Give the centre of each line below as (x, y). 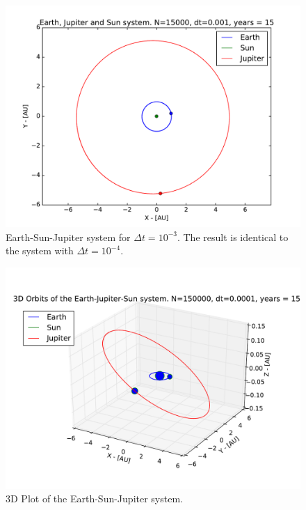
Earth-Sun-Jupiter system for (68, 237)
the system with (40, 250)
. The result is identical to (233, 237)
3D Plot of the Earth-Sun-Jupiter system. (94, 499)
